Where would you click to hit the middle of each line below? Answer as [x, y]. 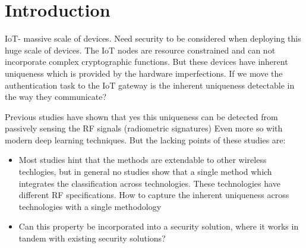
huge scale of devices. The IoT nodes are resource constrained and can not [140, 50]
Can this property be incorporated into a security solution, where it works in [159, 226]
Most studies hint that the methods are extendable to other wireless [143, 160]
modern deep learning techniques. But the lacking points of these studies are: [145, 139]
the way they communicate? [56, 97]
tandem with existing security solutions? [92, 238]
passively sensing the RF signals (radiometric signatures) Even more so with [144, 128]
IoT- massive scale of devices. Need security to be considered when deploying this [153, 38]
